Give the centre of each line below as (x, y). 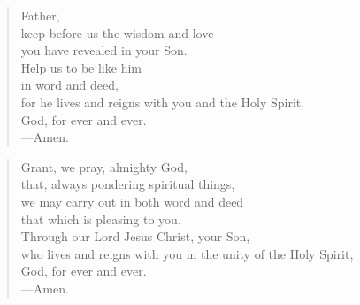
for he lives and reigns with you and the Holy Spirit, (163, 102)
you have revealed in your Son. (104, 50)
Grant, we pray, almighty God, (104, 166)
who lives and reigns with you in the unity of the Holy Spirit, (187, 253)
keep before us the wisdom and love (117, 32)
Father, (40, 15)
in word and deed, (69, 85)
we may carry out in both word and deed (132, 201)
